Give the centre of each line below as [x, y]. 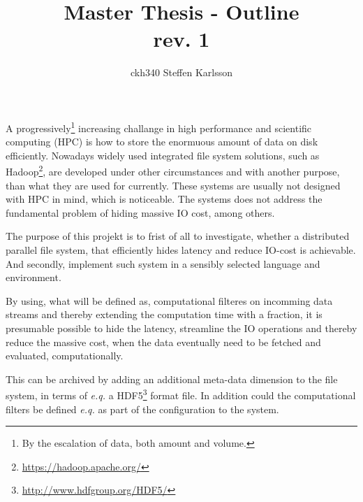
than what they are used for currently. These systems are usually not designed [173, 185]
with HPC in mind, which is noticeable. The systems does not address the [164, 199]
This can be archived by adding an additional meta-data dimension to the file [172, 379]
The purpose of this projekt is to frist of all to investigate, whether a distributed [178, 236]
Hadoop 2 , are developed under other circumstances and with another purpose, [173, 170]
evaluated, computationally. [65, 356]
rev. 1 [181, 39]
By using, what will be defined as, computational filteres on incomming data [169, 300]
